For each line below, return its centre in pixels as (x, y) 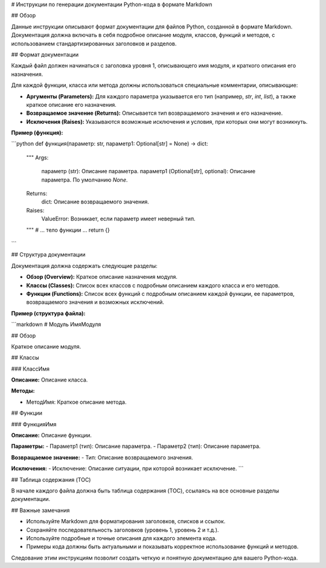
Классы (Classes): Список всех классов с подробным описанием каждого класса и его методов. (153, 285)
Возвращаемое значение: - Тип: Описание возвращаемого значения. (102, 457)
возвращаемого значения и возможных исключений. (95, 302)
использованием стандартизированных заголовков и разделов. (94, 43)
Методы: (23, 391)
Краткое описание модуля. (46, 346)
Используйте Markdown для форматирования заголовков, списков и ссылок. (126, 522)
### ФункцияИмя (34, 424)
